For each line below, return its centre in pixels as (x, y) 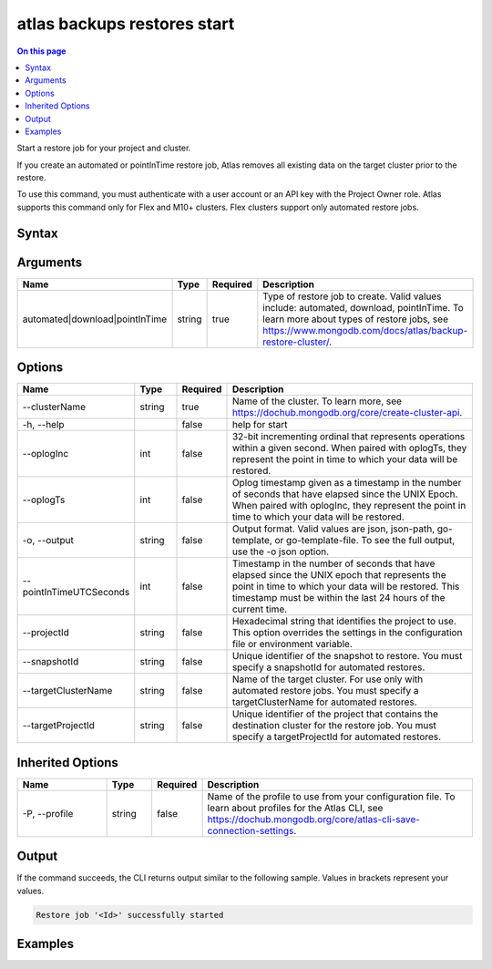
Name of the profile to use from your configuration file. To (331, 796)
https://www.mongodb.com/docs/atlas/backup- (365, 330)
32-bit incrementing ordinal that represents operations (348, 437)
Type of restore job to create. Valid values (352, 296)
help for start (260, 425)
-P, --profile (48, 813)
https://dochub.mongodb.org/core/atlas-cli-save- (314, 819)
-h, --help (43, 425)
